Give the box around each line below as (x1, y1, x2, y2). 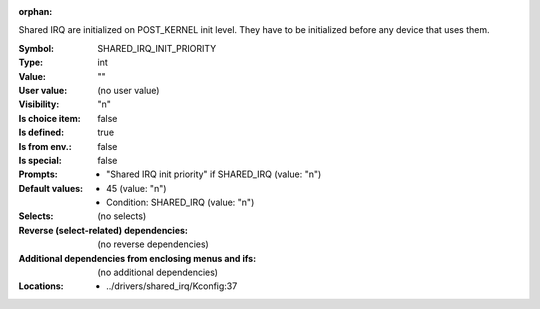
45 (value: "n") (106, 182, 167, 194)
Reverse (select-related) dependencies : (18, 224, 189, 236)
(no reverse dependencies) (97, 238, 209, 250)
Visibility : (18, 98, 60, 110)
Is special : (18, 154, 62, 166)
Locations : (18, 280, 64, 292)
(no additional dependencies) (97, 266, 219, 279)
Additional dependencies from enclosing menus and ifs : (18, 252, 257, 264)
